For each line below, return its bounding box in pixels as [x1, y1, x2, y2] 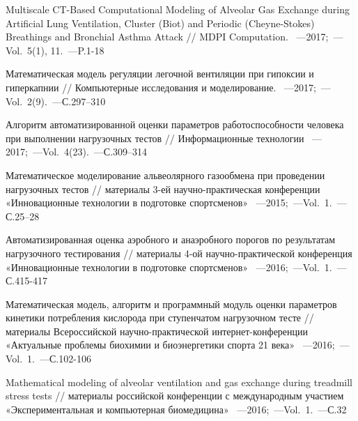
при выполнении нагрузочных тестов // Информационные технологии [6, 130, 304, 145]
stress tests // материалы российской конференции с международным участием [6, 388, 344, 403]
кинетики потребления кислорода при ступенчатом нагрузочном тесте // [6, 310, 314, 325]
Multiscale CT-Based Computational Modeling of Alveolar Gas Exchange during [6, 2, 350, 16]
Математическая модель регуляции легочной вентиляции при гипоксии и [6, 66, 314, 81]
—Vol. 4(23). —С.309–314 [32, 144, 148, 159]
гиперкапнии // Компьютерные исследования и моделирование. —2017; [6, 79, 316, 94]
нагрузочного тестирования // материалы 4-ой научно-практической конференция [6, 245, 352, 260]
